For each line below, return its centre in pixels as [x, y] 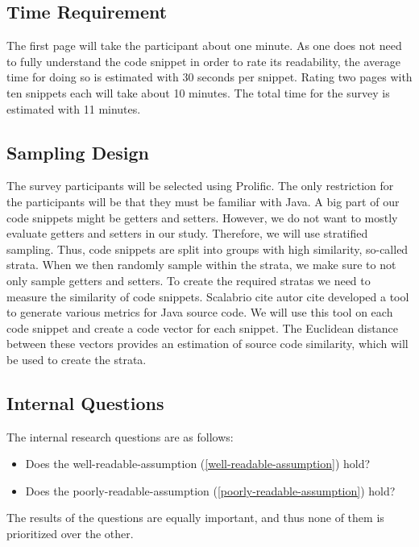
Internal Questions [85, 402]
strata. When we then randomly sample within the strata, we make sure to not [201, 265]
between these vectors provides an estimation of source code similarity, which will [207, 344]
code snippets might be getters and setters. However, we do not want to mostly [202, 217]
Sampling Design [78, 152]
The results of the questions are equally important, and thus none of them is [195, 518]
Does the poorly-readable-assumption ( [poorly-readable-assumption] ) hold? [210, 490]
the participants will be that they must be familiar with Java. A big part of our [203, 201]
